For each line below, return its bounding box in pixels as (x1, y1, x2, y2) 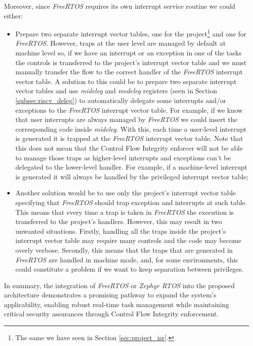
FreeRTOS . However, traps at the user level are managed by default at (15, 38, 226, 48)
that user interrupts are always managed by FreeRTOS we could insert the (15, 114, 237, 124)
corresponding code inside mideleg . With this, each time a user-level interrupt (15, 123, 247, 134)
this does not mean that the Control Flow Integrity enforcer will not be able (15, 142, 243, 153)
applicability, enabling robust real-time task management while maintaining (4, 299, 230, 309)
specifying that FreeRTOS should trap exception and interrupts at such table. (15, 197, 247, 207)
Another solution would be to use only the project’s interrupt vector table (15, 188, 236, 198)
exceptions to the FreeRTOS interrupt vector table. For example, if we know (15, 104, 243, 115)
